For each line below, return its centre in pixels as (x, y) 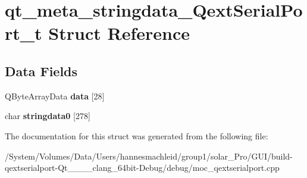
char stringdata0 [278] (48, 116)
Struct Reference (119, 33)
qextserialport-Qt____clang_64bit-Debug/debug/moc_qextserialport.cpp (142, 168)
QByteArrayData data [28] (55, 96)
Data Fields (41, 71)
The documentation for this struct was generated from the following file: (137, 135)
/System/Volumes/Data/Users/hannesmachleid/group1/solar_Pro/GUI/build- (149, 156)
